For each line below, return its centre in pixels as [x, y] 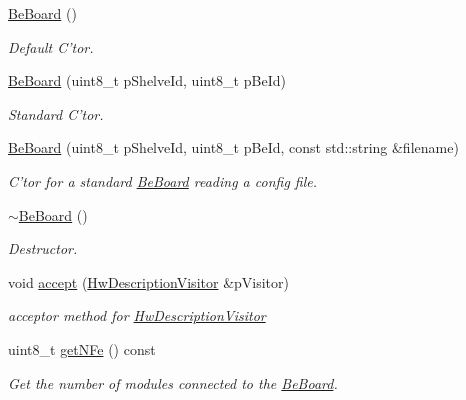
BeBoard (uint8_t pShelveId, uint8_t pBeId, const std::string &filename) [233, 147]
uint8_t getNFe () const [82, 348]
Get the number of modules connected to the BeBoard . [173, 382]
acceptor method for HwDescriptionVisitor [137, 315]
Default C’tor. [51, 46]
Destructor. [43, 248]
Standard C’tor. [56, 113]
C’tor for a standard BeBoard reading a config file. [163, 180]
